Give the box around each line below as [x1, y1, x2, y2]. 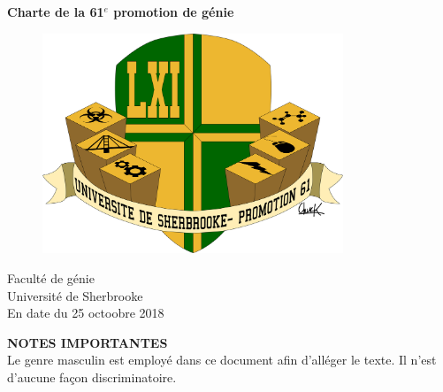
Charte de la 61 [7, 3, 104, 20]
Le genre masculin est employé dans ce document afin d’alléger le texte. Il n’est [7, 350, 437, 369]
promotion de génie [113, 3, 234, 20]
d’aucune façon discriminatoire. [7, 367, 177, 386]
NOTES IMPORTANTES [7, 333, 168, 351]
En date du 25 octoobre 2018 [7, 304, 164, 322]
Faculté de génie [7, 268, 95, 287]
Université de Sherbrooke [7, 286, 143, 304]
